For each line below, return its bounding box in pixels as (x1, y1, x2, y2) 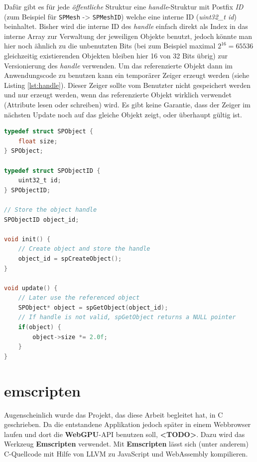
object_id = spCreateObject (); (18, 255, 122, 262)
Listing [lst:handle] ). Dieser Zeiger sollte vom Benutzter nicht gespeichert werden (4, 79, 251, 90)
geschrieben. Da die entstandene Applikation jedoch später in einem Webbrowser (4, 419, 251, 430)
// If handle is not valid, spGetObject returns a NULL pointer (18, 314, 236, 321)
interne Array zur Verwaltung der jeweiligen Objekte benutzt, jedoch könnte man (4, 30, 253, 41)
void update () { (4, 284, 58, 292)
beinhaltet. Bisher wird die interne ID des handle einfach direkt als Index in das (4, 21, 248, 31)
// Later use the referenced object (18, 294, 140, 302)
